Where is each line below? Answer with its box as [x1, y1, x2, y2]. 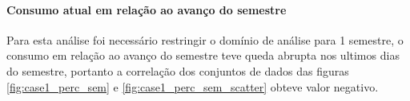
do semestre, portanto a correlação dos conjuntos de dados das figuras [6, 62, 349, 79]
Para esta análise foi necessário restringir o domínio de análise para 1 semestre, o [6, 31, 404, 48]
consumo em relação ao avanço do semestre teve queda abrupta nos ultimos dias [6, 47, 400, 64]
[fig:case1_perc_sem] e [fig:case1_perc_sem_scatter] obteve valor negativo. [6, 78, 379, 95]
